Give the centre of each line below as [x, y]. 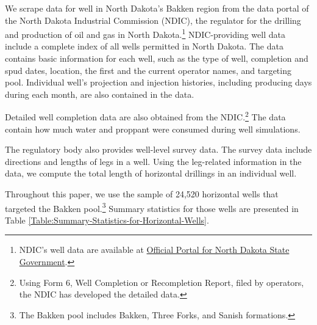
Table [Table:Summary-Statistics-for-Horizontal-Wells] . [107, 220]
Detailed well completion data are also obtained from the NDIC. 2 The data [145, 116]
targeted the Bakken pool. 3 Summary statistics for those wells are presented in [152, 207]
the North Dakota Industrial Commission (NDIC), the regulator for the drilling [153, 20]
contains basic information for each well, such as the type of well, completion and [157, 58]
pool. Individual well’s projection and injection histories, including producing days [158, 82]
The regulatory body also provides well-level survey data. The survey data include [158, 149]
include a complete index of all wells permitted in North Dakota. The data [144, 46]
